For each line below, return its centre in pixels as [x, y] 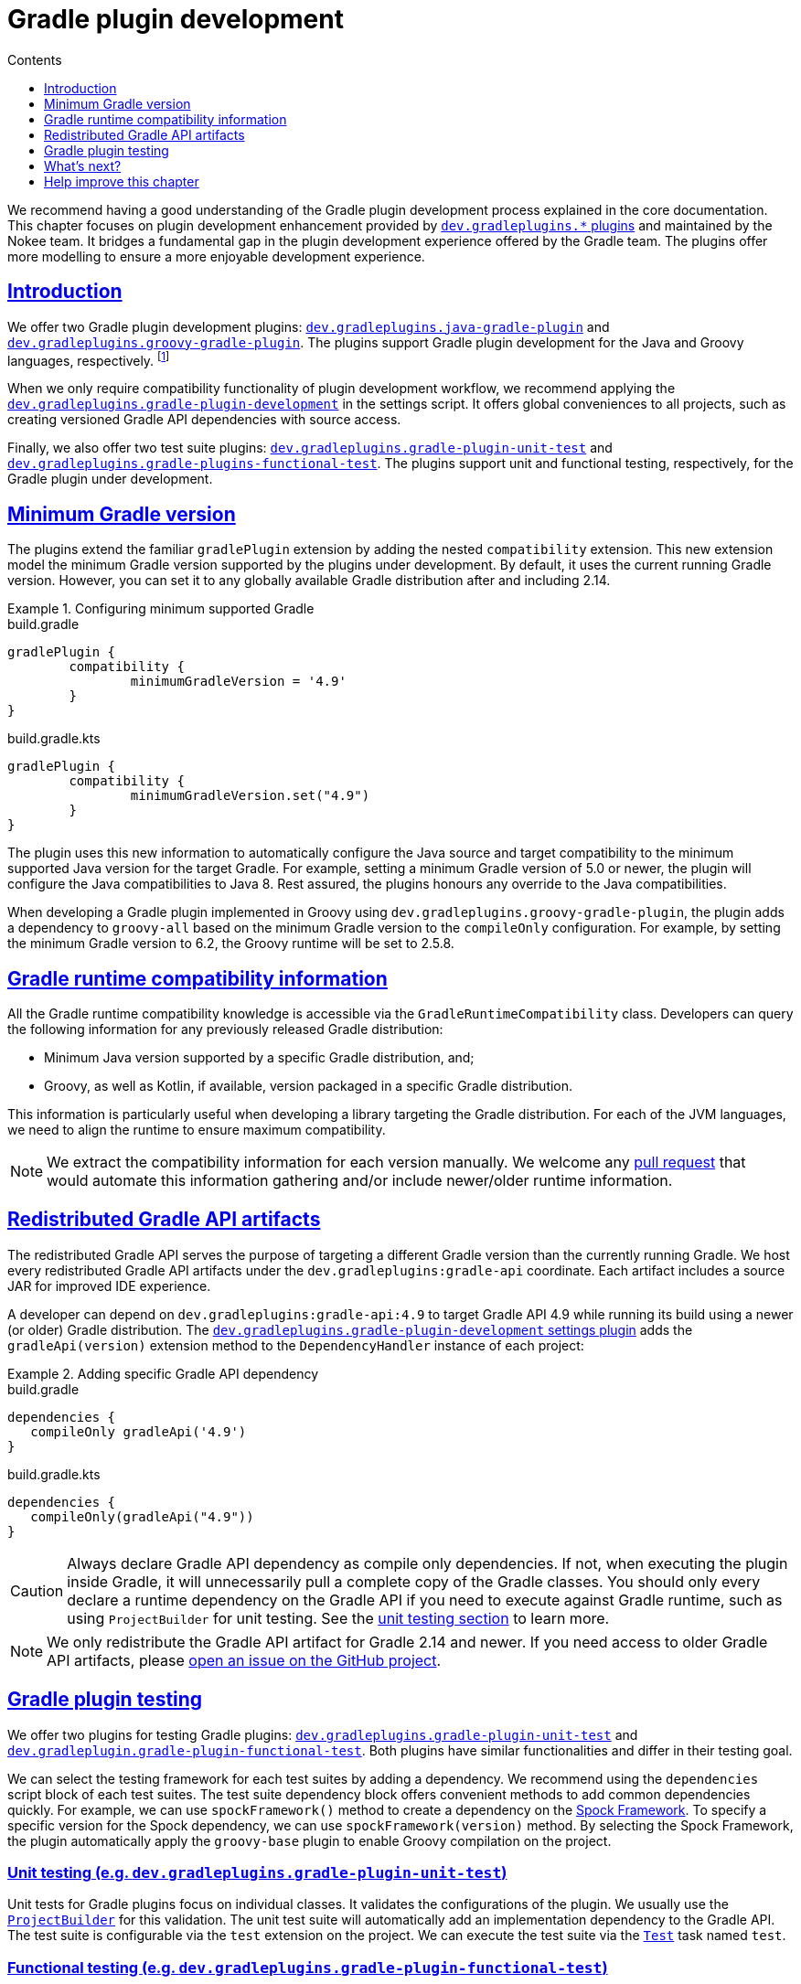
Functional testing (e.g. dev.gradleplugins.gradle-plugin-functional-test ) [308, 1967]
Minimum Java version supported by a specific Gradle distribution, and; [259, 1057]
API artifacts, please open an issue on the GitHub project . [244, 1660]
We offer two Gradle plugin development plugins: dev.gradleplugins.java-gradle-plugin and [309, 326]
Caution [37, 1590]
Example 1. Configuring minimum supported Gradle [161, 609]
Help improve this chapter [122, 181]
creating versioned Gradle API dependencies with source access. [204, 420]
